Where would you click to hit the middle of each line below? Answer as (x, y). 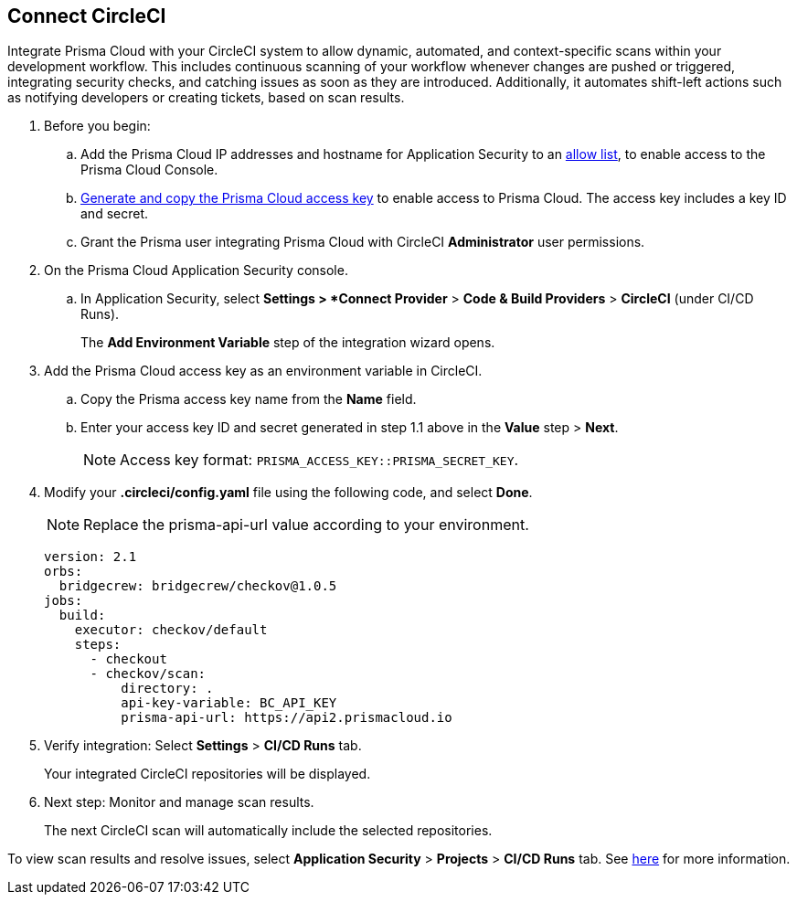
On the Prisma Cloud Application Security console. (196, 271)
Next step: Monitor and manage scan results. (179, 802)
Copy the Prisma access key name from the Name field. (249, 399)
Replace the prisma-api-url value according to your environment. (306, 525)
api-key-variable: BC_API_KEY (229, 703)
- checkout (128, 659)
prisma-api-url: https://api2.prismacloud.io (287, 718)
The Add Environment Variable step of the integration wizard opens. (288, 343)
